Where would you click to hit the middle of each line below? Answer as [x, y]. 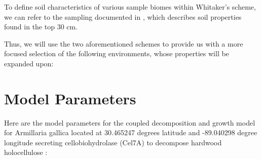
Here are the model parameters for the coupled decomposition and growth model [130, 122]
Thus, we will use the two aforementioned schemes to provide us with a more [124, 43]
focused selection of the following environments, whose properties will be [117, 53]
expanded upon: [29, 63]
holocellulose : [26, 152]
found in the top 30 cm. [41, 27]
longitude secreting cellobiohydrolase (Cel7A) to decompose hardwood [113, 142]
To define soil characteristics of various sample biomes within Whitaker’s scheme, [130, 7]
